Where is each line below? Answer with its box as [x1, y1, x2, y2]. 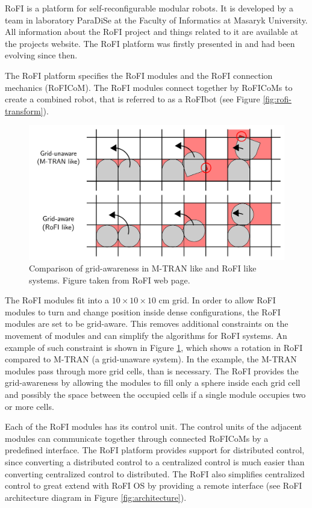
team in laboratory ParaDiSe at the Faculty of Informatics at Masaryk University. [5, 13, 308, 26]
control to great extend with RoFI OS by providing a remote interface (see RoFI [5, 479, 302, 492]
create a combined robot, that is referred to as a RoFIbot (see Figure [5, 93, 260, 105]
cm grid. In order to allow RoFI [158, 294, 276, 306]
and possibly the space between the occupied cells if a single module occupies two [5, 388, 306, 401]
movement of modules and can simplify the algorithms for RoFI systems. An [5, 329, 287, 342]
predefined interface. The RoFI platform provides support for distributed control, [5, 444, 305, 456]
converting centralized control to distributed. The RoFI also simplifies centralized [5, 467, 305, 480]
